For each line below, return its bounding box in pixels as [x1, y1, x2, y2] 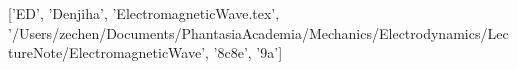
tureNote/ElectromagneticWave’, [8, 42, 209, 63]
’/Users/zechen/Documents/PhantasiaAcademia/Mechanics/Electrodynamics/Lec [8, 22, 509, 43]
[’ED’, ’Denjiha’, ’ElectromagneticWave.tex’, [8, 3, 280, 23]
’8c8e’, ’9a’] [213, 42, 283, 63]
